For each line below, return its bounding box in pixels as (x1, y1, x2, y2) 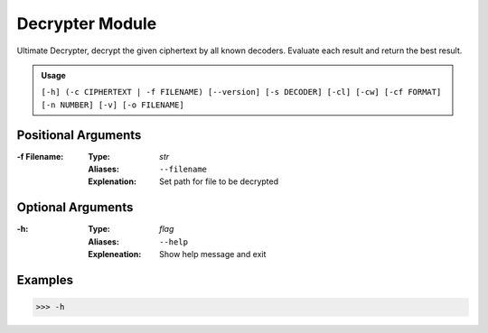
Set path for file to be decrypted (159, 176, 279, 187)
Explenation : (88, 176, 137, 187)
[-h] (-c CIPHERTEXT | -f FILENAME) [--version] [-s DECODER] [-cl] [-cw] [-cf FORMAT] (41, 87, 442, 97)
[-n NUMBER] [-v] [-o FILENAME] (41, 99, 184, 110)
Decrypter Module (16, 14, 157, 33)
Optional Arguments (16, 199, 134, 216)
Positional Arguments (16, 127, 142, 143)
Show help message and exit (159, 249, 267, 260)
